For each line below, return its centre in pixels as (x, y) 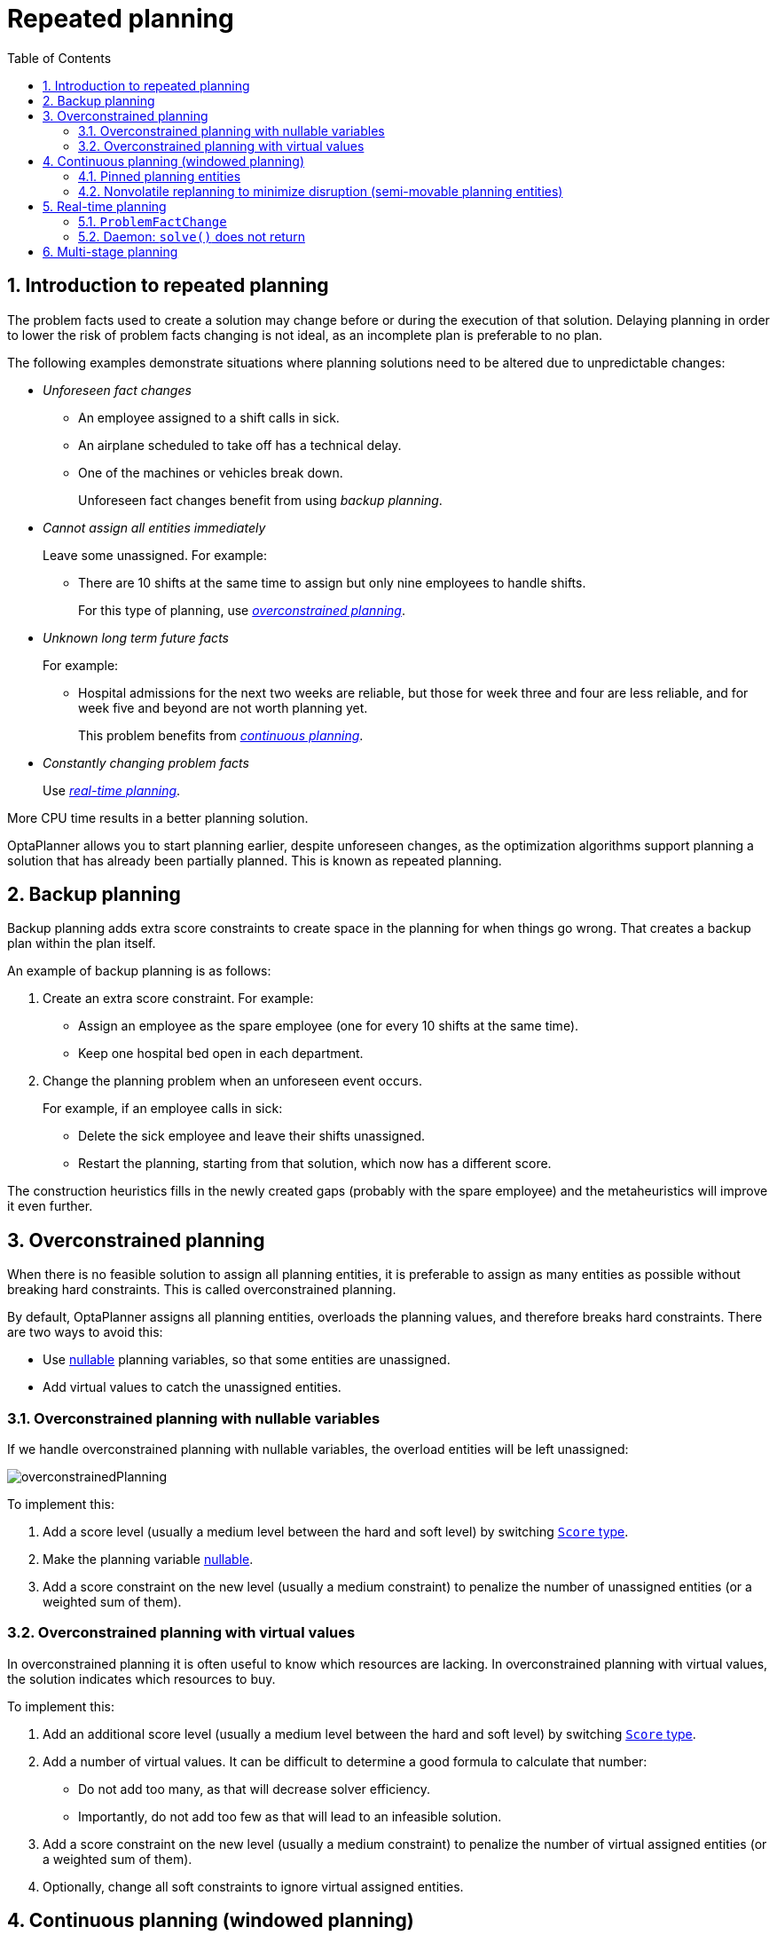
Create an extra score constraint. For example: (178, 999)
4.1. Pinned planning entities (160, 176)
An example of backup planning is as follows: (139, 971)
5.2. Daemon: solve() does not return (192, 236)
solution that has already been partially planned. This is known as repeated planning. (255, 860)
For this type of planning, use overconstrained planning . (242, 610)
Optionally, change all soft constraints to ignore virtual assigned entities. (253, 1886)
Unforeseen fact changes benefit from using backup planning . (260, 500)
